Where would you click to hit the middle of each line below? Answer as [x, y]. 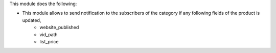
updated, [32, 20]
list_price [49, 41]
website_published [59, 28]
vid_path [49, 34]
